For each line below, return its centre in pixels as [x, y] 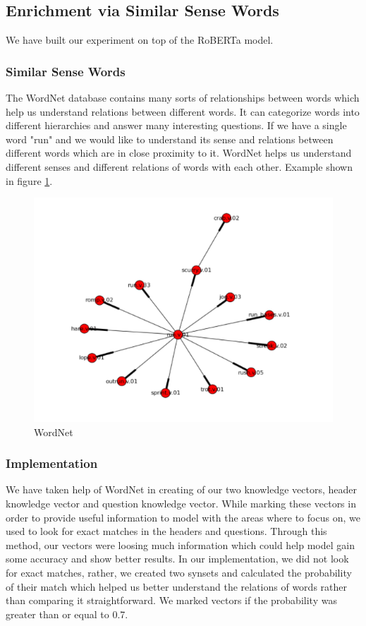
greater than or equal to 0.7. [67, 614]
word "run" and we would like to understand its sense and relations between [170, 139]
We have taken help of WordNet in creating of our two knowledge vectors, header [182, 489]
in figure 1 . [29, 180]
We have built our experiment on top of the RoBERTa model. [140, 40]
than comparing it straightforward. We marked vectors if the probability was [171, 600]
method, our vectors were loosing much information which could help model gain [180, 544]
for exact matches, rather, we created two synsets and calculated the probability [179, 572]
